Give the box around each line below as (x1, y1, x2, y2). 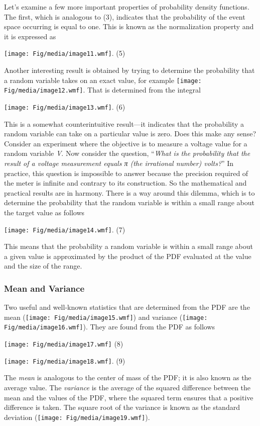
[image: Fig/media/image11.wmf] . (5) (4, 48, 125, 58)
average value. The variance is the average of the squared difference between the (4, 382, 251, 392)
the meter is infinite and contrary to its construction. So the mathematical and (4, 178, 247, 188)
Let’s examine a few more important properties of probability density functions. (4, 2, 249, 12)
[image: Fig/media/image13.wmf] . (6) (4, 101, 125, 112)
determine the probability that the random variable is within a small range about (4, 197, 254, 208)
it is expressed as (4, 31, 56, 41)
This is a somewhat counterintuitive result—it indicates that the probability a (4, 118, 244, 129)
